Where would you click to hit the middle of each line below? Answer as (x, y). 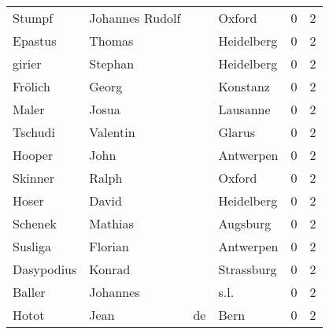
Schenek (35, 223)
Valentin (112, 132)
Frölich (31, 86)
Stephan (112, 63)
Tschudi (34, 132)
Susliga (32, 246)
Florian (109, 246)
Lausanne (244, 109)
